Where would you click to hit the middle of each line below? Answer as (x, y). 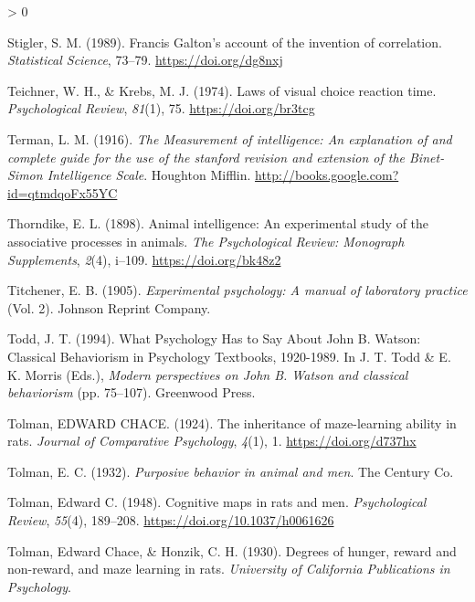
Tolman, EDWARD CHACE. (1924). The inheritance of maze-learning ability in (232, 422)
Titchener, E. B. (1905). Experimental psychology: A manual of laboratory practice (237, 290)
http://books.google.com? (327, 175)
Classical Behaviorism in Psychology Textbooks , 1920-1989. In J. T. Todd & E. (229, 356)
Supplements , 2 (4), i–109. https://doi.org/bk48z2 (144, 259)
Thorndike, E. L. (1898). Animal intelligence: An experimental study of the (218, 223)
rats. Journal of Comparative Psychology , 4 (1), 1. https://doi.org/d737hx (212, 441)
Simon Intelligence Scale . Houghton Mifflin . (129, 175)
